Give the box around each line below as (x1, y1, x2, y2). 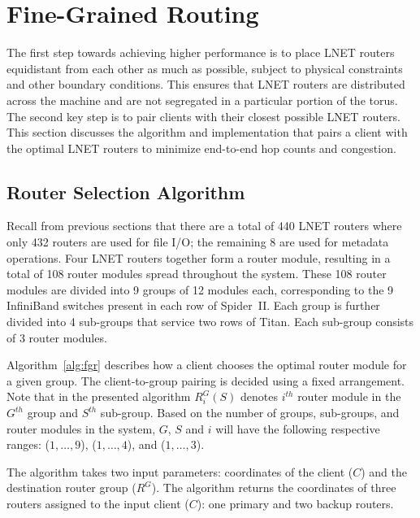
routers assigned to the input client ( (6, 494, 189, 511)
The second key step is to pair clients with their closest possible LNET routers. (6, 107, 401, 124)
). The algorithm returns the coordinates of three (151, 479, 396, 496)
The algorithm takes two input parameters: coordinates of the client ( (6, 463, 353, 480)
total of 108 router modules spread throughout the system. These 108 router (6, 265, 387, 282)
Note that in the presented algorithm (6, 388, 191, 405)
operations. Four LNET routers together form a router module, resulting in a (6, 249, 391, 266)
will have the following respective (215, 420, 380, 437)
